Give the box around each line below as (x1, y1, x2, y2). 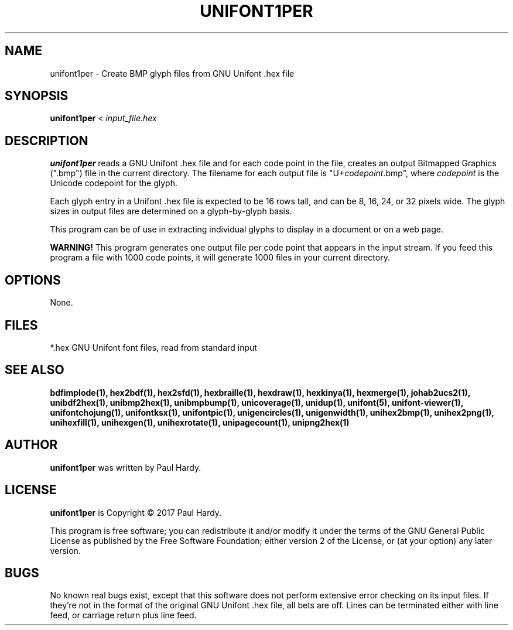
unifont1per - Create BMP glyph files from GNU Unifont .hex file (50, 68, 295, 78)
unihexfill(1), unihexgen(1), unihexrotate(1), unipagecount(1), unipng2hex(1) (50, 417, 350, 427)
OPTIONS (5, 272, 61, 287)
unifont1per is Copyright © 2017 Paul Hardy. (50, 507, 222, 518)
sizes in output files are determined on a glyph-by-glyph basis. (50, 206, 292, 217)
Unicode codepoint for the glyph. (50, 178, 177, 189)
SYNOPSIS (5, 88, 69, 104)
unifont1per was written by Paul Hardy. (50, 462, 201, 473)
